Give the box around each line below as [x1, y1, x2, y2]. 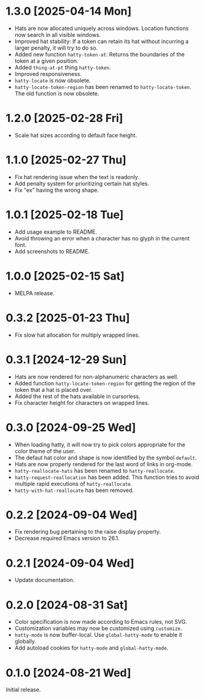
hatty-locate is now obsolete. [14, 77, 91, 84]
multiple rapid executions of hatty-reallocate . [14, 480, 133, 487]
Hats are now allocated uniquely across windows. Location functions [14, 25, 189, 32]
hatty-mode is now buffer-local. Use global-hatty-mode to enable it [14, 631, 182, 639]
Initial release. [6, 686, 41, 694]
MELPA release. [14, 290, 55, 297]
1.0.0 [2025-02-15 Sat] [6, 269, 125, 283]
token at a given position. [14, 57, 79, 64]
